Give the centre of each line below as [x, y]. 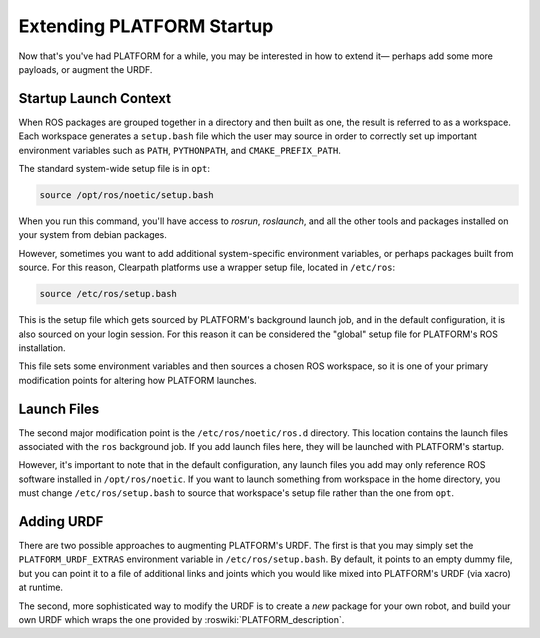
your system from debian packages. [92, 235]
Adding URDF [61, 521]
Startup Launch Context [95, 98]
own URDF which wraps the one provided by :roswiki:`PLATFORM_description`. [181, 620]
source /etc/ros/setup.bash [108, 294]
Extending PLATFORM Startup [146, 26]
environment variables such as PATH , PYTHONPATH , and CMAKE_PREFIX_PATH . [180, 150]
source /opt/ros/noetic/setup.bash [126, 195]
